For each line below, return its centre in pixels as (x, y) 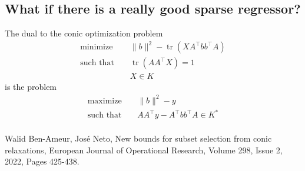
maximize (105, 101)
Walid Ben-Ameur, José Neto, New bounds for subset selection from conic (138, 138)
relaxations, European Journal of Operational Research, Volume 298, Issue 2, (144, 150)
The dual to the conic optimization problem (84, 33)
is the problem (31, 87)
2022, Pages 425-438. (42, 161)
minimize (97, 47)
